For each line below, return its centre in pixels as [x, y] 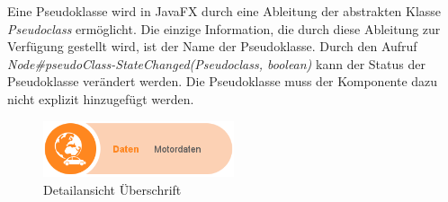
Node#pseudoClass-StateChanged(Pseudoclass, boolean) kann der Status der [216, 63]
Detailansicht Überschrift [112, 189]
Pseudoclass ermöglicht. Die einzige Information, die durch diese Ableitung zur [224, 28]
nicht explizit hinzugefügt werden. [101, 98]
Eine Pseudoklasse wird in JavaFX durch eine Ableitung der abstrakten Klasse [224, 11]
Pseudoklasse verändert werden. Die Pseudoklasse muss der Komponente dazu [223, 81]
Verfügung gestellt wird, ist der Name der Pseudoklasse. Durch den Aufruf [212, 46]
